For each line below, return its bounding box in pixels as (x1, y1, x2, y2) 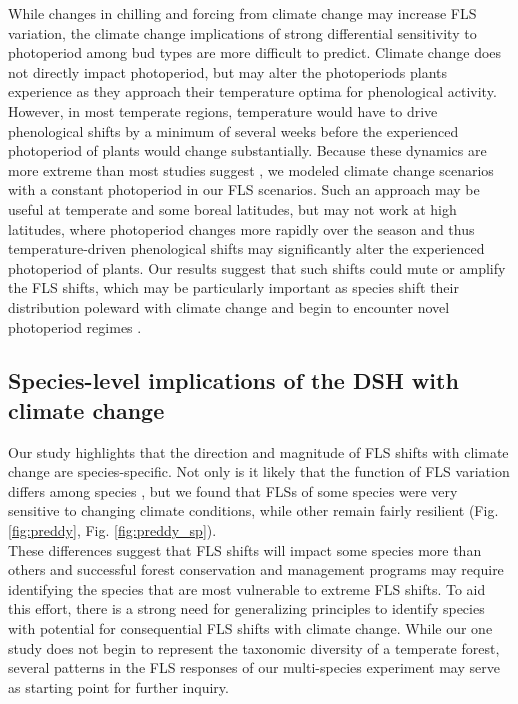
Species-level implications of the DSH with (8, 365, 459, 396)
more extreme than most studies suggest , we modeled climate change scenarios (8, 159, 494, 180)
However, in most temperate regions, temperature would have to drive (8, 100, 438, 121)
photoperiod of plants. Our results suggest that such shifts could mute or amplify (8, 257, 506, 278)
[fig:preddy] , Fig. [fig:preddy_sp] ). (8, 520, 217, 541)
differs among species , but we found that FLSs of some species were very (8, 480, 458, 501)
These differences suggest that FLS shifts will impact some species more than (8, 539, 482, 560)
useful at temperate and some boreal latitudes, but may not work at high (8, 198, 457, 219)
